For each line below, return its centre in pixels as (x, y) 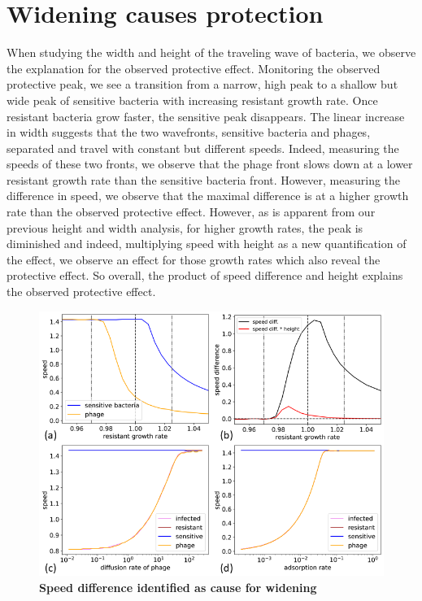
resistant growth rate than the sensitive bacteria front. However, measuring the (204, 179)
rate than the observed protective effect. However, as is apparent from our (191, 212)
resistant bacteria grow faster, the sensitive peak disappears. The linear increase (206, 116)
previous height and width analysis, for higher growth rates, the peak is (185, 227)
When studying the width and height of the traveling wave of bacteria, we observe (211, 52)
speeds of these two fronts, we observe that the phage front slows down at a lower (210, 164)
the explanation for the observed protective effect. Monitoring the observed (194, 68)
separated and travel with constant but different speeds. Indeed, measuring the (203, 148)
